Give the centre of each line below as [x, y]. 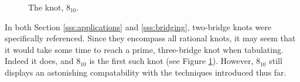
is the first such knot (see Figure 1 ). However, [171, 61]
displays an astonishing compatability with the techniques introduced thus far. [146, 72]
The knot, [46, 7]
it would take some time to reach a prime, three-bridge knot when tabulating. [144, 49]
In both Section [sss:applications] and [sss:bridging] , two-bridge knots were [138, 26]
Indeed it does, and [39, 61]
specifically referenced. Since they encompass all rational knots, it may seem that [150, 38]
